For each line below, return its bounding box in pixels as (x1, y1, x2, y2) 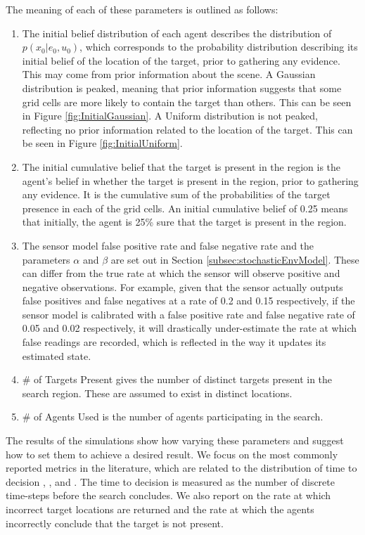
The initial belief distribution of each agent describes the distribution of (22, 25, 332, 40)
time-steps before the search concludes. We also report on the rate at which (6, 488, 331, 503)
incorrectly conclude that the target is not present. (6, 515, 224, 530)
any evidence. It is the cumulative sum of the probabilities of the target (22, 187, 331, 202)
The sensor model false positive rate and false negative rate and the (22, 238, 314, 252)
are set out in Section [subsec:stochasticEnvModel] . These (110, 252, 359, 266)
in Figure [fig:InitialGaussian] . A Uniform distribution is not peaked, (22, 108, 318, 123)
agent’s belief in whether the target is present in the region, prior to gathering (22, 173, 359, 188)
